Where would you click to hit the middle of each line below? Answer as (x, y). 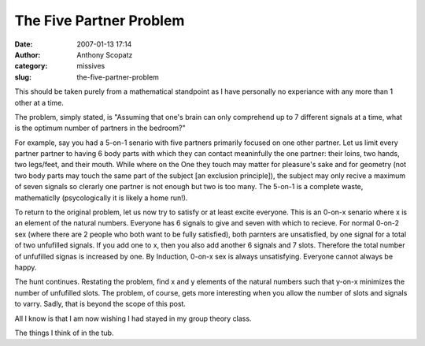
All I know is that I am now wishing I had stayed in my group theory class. (133, 318)
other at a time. (39, 102)
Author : (28, 54)
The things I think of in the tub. (64, 333)
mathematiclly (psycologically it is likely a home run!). (101, 198)
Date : (24, 44)
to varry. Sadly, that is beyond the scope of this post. (100, 304)
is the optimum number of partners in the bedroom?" (100, 128)
